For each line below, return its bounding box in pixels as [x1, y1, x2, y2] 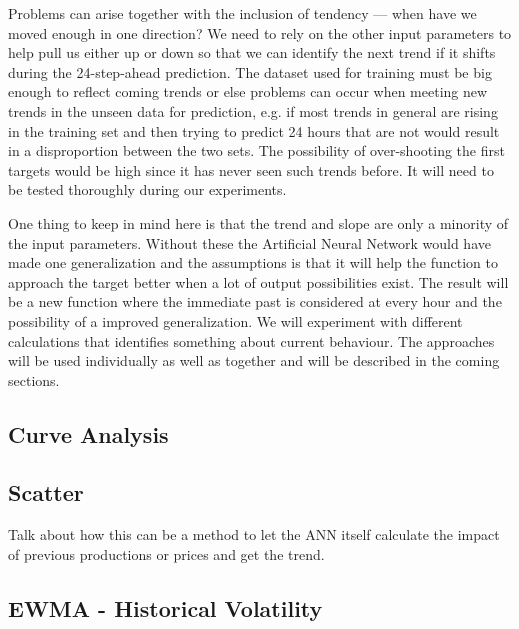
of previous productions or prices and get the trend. [8, 543, 325, 564]
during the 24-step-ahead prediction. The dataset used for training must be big [8, 61, 492, 82]
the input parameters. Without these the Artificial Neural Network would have [8, 232, 491, 253]
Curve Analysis [8, 418, 169, 449]
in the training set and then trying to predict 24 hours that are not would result [8, 120, 500, 141]
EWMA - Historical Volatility [8, 592, 323, 623]
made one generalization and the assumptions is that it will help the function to [8, 252, 498, 273]
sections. [8, 369, 60, 390]
